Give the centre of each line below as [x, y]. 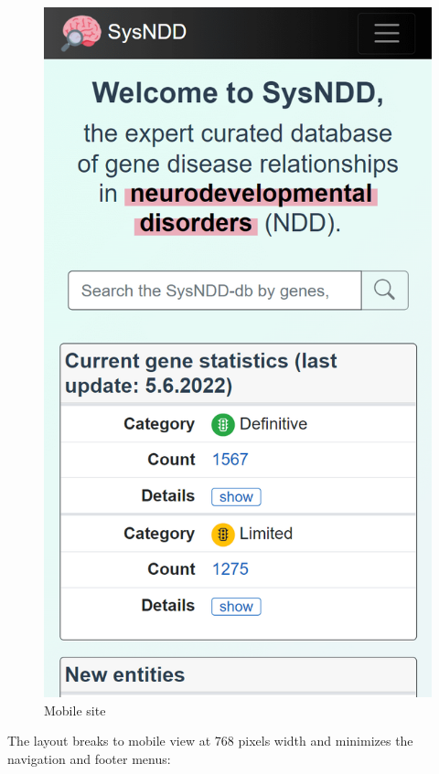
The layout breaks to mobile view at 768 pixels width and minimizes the [210, 741]
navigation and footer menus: [89, 758]
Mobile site [75, 710]
